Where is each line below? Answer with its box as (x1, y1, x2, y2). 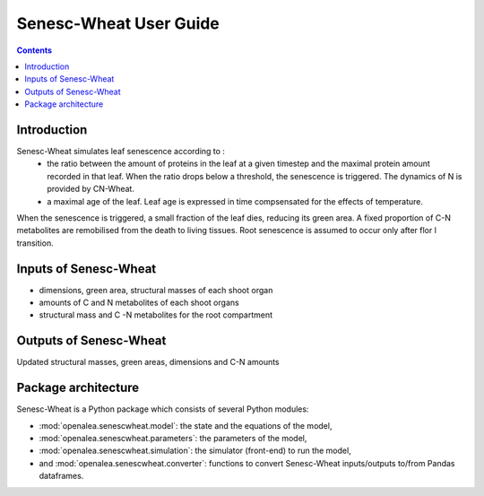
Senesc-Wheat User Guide (16, 13, 220, 33)
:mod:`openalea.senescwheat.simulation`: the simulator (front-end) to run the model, (39, 445, 351, 457)
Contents (16, 45, 53, 56)
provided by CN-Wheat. (47, 184, 134, 195)
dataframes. (39, 471, 84, 482)
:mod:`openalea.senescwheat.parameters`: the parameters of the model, (39, 433, 307, 444)
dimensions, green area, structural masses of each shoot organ (39, 284, 273, 295)
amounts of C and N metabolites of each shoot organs (39, 297, 239, 309)
